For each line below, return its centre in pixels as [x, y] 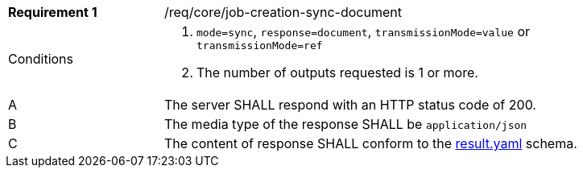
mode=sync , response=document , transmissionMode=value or [364, 31]
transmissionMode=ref [260, 46]
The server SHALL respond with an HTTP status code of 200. [350, 105]
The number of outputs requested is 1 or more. [337, 72]
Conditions [41, 58]
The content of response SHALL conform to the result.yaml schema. [371, 143]
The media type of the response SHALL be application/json [346, 124]
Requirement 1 [53, 12]
